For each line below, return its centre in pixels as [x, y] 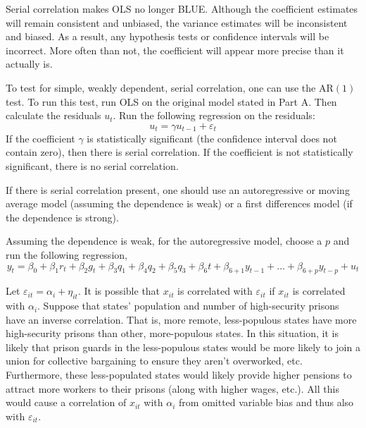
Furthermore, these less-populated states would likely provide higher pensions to [179, 375]
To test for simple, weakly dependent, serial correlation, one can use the [161, 87]
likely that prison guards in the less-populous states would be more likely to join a [183, 347]
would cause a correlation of [66, 402]
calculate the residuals [53, 115]
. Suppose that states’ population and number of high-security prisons [188, 306]
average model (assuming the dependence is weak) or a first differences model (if [179, 203]
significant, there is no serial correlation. [92, 165]
